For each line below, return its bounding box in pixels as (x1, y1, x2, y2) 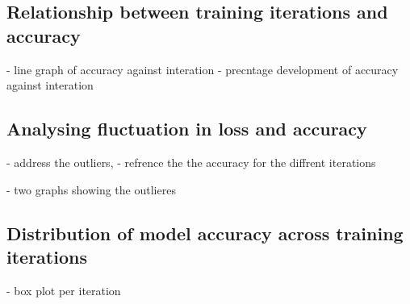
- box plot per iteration (6, 281, 121, 298)
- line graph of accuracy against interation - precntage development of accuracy (6, 60, 399, 77)
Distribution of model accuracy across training (6, 220, 404, 245)
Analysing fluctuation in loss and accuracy (6, 116, 367, 141)
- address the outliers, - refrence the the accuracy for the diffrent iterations (6, 153, 376, 170)
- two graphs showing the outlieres (6, 181, 176, 198)
